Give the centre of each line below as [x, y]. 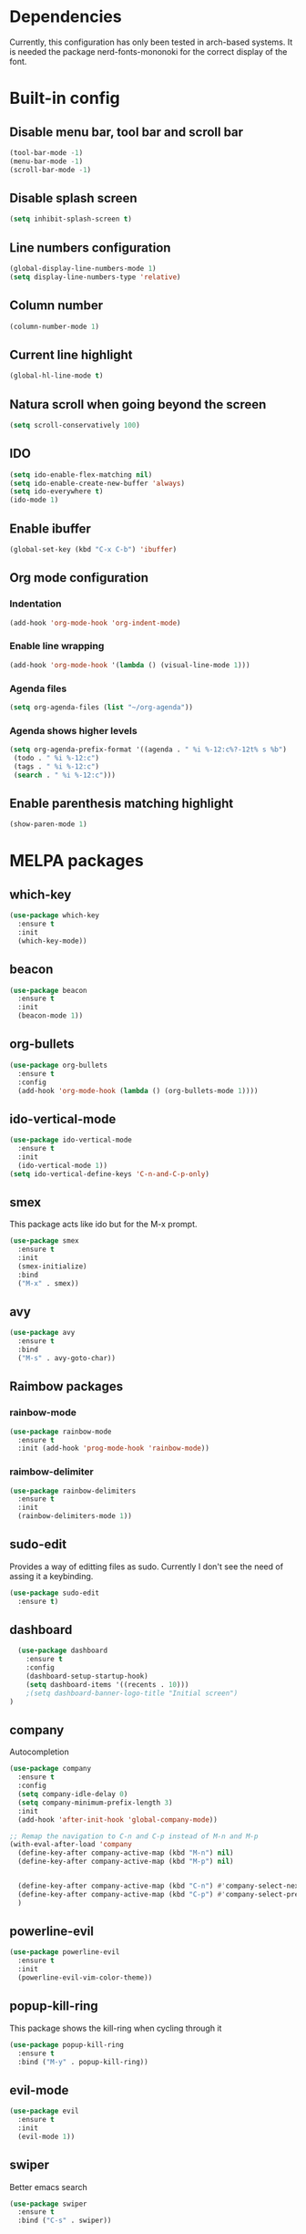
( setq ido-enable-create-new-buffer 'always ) [97, 483]
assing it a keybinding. [51, 1576]
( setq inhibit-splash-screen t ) [71, 219]
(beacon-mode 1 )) [51, 1016]
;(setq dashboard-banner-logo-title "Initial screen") [132, 1693]
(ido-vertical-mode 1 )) [62, 1165]
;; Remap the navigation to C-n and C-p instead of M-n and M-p [134, 1836]
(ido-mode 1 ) [34, 500]
